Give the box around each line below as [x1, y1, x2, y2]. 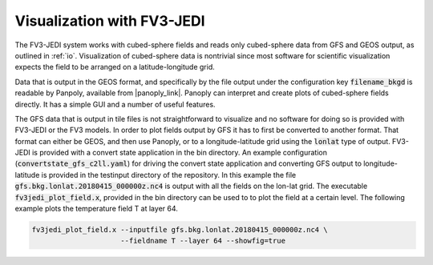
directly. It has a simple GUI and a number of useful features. [14, 99, 216, 109]
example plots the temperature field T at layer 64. [14, 204, 178, 214]
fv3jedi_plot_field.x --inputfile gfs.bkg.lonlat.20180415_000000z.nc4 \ [31, 225, 328, 234]
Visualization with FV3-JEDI [14, 12, 205, 30]
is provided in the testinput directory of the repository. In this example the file [41, 170, 297, 179]
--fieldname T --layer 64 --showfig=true [120, 236, 286, 246]
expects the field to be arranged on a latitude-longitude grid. [14, 62, 216, 72]
